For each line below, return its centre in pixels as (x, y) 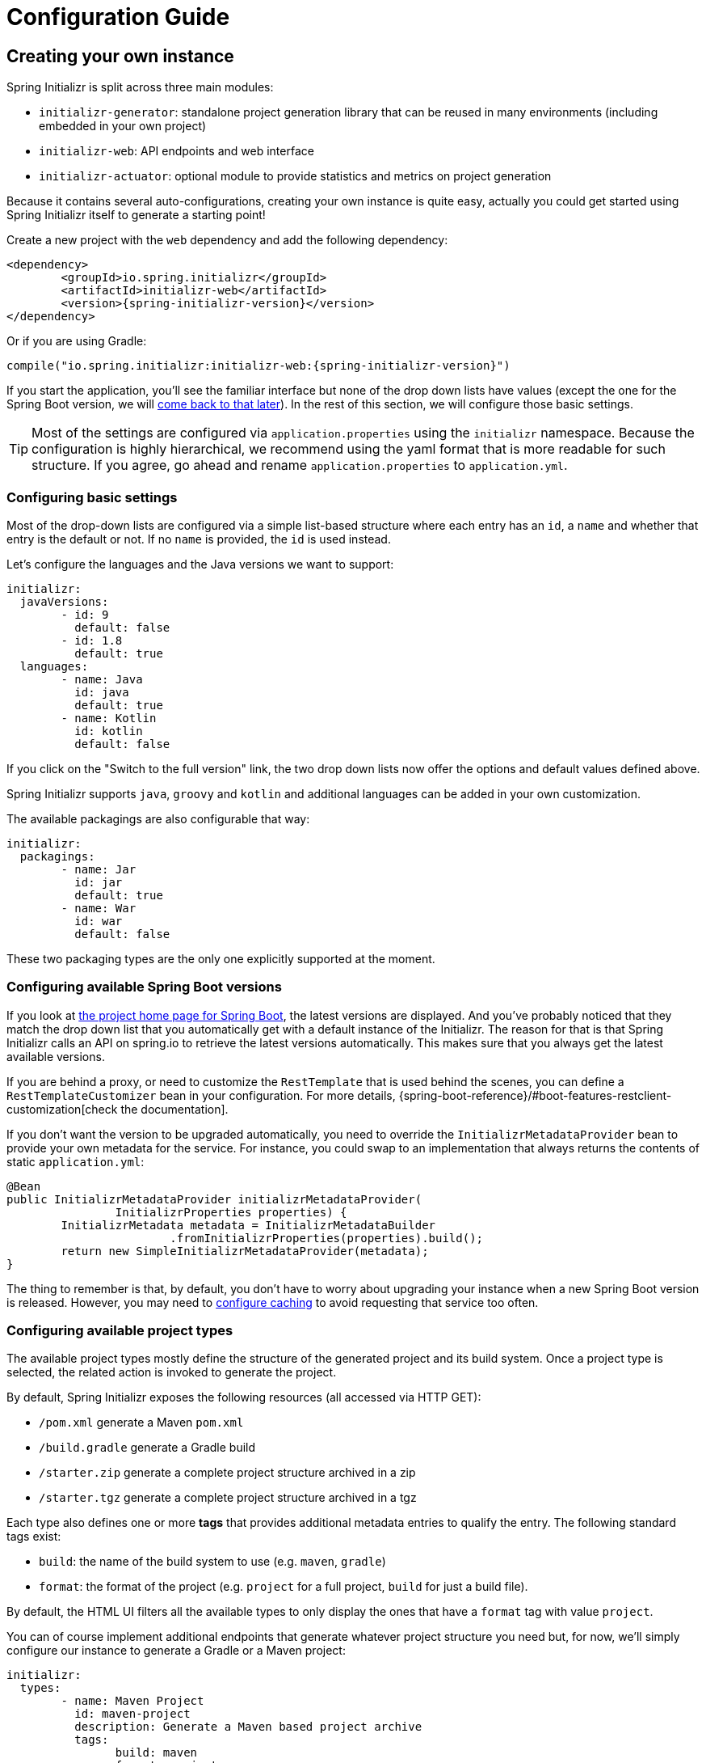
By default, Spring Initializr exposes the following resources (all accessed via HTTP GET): (244, 1397)
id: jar (99, 882)
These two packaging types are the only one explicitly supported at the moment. (221, 958)
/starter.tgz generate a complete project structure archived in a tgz (228, 1498)
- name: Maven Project (132, 1701)
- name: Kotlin (109, 718)
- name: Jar (99, 869)
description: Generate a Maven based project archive (248, 1727)
